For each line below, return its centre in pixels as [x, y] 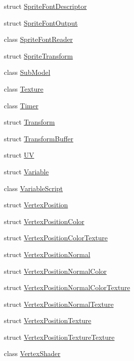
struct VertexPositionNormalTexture [59, 304]
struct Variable [27, 171]
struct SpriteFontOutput [41, 22]
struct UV [19, 155]
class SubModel [27, 72]
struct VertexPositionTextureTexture [59, 337]
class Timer [21, 105]
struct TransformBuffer [39, 138]
